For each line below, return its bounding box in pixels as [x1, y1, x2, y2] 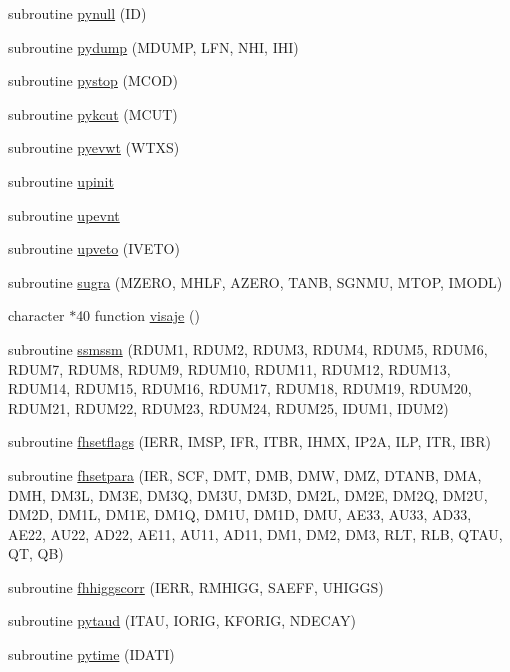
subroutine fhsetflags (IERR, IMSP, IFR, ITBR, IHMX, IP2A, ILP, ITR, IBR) [8, 431, 491, 452]
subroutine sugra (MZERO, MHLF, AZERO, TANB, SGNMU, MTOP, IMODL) [8, 271, 503, 292]
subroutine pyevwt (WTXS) [8, 137, 180, 158]
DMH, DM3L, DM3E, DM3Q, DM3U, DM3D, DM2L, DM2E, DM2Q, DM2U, [8, 484, 488, 505]
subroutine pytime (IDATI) [8, 644, 175, 665]
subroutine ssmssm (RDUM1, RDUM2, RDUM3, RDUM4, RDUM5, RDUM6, [8, 338, 488, 359]
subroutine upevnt [8, 204, 120, 225]
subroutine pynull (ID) [8, 3, 147, 23]
